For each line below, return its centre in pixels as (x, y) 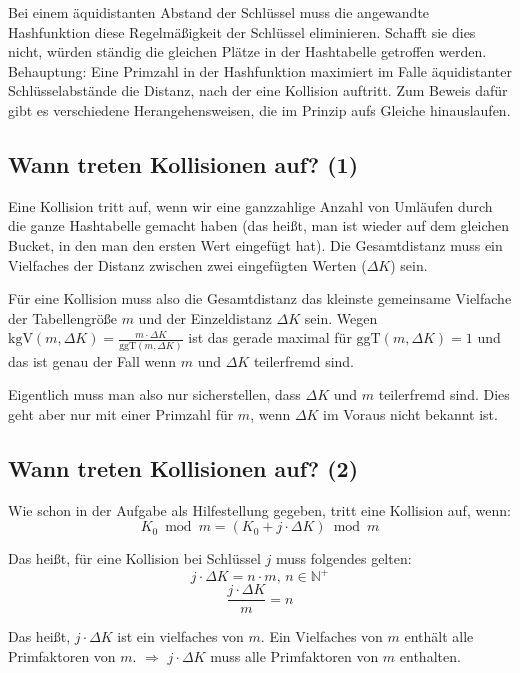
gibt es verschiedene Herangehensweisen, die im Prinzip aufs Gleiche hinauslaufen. (259, 109)
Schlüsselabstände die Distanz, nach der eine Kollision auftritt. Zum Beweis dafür (258, 90)
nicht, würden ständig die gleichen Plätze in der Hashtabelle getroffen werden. (247, 51)
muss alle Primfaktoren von (294, 655)
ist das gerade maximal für (270, 337)
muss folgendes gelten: (344, 558)
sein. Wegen (341, 317)
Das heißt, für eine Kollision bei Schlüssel (134, 558)
